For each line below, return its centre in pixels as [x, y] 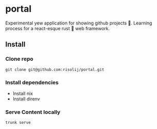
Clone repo [19, 59]
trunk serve [18, 123]
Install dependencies [32, 82]
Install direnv [26, 99]
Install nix [23, 93]
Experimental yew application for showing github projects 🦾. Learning [79, 23]
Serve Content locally [33, 112]
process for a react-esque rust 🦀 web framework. [58, 28]
